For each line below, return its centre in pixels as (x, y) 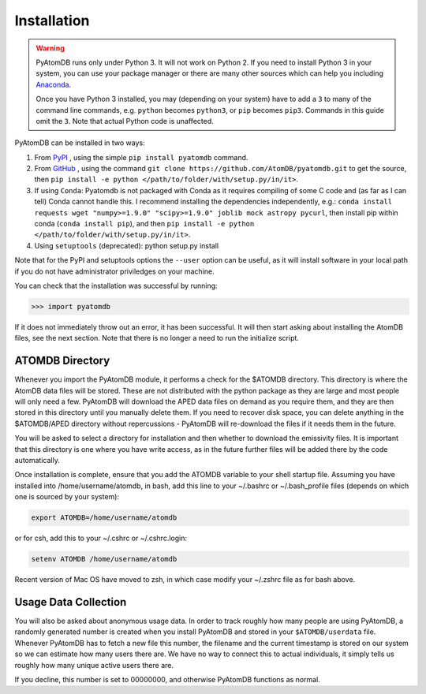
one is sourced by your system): (67, 497)
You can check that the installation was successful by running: (116, 285)
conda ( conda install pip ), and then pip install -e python (144, 224)
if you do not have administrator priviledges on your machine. (114, 271)
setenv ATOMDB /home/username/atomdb (104, 559)
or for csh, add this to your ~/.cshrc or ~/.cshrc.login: (101, 538)
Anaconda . (53, 84)
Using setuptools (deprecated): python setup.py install (127, 245)
